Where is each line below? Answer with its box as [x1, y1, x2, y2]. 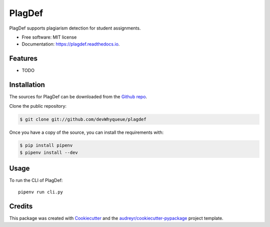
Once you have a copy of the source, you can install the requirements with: [9, 129, 164, 135]
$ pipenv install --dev [19, 149, 78, 155]
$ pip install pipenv [19, 143, 73, 148]
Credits [9, 202, 33, 210]
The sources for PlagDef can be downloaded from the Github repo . [9, 94, 147, 100]
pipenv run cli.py [18, 189, 63, 195]
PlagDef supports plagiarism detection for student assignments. [9, 25, 141, 31]
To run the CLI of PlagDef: [9, 177, 63, 183]
